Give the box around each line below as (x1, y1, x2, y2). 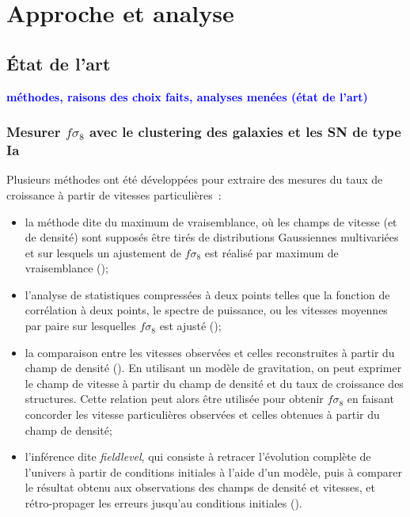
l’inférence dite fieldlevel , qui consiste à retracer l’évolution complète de (25, 448, 371, 465)
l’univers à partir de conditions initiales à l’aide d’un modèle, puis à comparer (25, 463, 402, 480)
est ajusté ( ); (159, 317, 222, 334)
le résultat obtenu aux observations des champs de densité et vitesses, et (25, 479, 375, 496)
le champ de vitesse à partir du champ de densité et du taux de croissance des (25, 374, 404, 391)
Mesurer (6, 122, 61, 142)
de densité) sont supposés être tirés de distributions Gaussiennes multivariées (25, 229, 399, 245)
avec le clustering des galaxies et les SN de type (89, 122, 401, 142)
